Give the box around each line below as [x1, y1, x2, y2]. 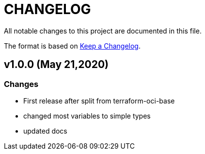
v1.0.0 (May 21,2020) [4, 58, 109, 71]
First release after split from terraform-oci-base [23, 96, 175, 105]
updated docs [23, 126, 67, 135]
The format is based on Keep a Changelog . [4, 41, 141, 50]
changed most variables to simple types [23, 111, 151, 120]
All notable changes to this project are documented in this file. [4, 26, 202, 35]
